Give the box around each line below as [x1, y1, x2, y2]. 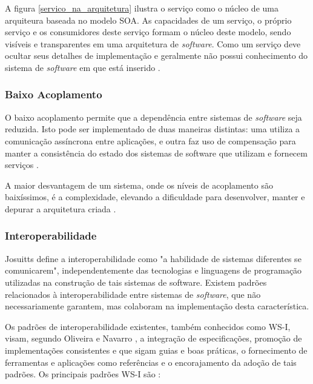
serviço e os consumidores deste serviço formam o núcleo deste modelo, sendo [5, 25, 291, 38]
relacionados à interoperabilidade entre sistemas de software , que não [5, 288, 261, 300]
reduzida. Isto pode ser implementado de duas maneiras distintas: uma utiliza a [5, 123, 300, 135]
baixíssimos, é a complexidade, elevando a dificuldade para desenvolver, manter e [5, 190, 305, 203]
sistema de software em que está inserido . [5, 61, 160, 73]
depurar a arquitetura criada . [5, 202, 116, 215]
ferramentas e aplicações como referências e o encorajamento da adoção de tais [5, 355, 297, 368]
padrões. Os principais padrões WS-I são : [5, 368, 161, 380]
